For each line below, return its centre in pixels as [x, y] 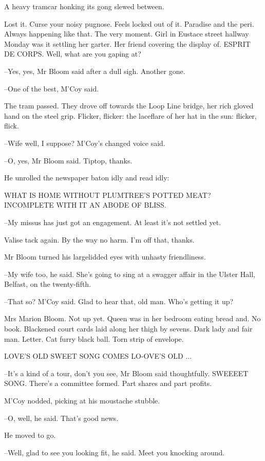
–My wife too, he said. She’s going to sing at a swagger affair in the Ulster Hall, [130, 274]
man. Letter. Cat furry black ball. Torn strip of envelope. [94, 338]
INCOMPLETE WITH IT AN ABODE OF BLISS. [85, 205]
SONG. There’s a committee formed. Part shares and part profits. [108, 383]
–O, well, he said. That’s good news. [61, 418]
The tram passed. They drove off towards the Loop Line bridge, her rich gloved [129, 106]
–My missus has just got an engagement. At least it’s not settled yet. [113, 222]
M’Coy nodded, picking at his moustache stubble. [82, 401]
